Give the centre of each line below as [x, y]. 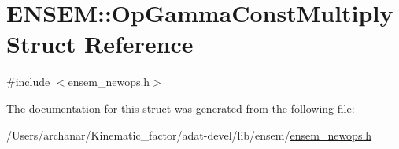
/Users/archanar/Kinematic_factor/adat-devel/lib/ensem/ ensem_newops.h [189, 134]
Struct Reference [100, 44]
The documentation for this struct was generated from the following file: [181, 108]
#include [28, 82]
